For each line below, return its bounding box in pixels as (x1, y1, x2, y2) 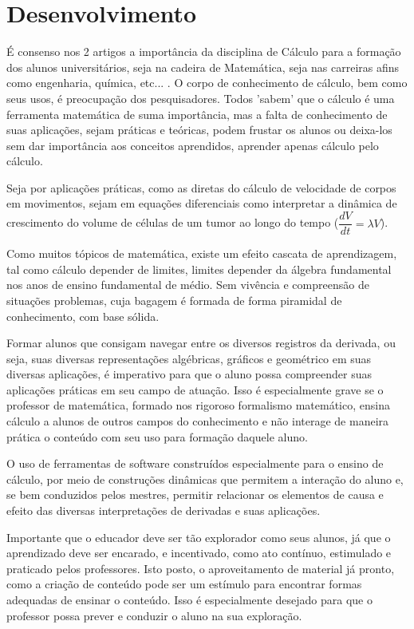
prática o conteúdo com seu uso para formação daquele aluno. (6, 428, 308, 445)
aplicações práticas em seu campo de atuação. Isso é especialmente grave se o (6, 381, 384, 398)
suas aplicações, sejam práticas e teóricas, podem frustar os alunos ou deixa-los (6, 121, 392, 138)
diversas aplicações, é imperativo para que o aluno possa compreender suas (6, 366, 373, 382)
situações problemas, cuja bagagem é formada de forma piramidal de (6, 291, 342, 308)
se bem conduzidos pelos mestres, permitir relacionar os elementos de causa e (6, 486, 384, 503)
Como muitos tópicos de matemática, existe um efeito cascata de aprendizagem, (6, 245, 397, 262)
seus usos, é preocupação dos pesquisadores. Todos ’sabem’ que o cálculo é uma (6, 89, 395, 106)
